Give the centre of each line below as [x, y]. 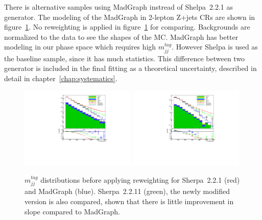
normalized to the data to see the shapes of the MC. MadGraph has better [121, 36]
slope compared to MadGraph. [72, 211]
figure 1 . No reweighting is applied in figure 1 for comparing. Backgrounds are [127, 27]
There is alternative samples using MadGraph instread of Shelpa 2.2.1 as [118, 7]
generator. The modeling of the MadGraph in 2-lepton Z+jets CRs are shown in [130, 17]
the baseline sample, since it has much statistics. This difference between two [125, 58]
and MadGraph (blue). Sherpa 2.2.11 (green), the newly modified [127, 191]
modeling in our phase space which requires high [80, 47]
